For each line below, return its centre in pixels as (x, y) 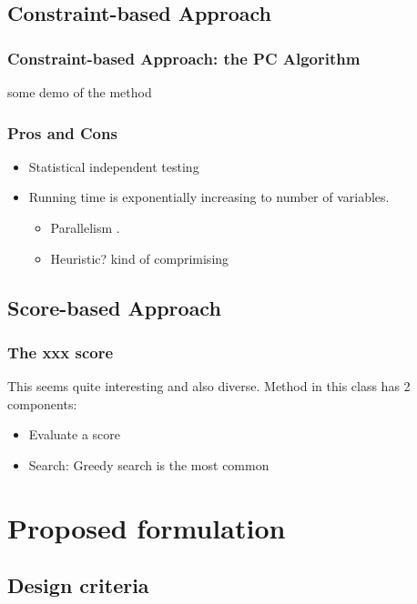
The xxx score (61, 352)
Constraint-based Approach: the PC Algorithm (184, 58)
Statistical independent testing (114, 166)
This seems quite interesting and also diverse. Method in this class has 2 (209, 386)
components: (42, 403)
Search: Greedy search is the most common (149, 464)
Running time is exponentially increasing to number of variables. (209, 197)
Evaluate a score (75, 434)
